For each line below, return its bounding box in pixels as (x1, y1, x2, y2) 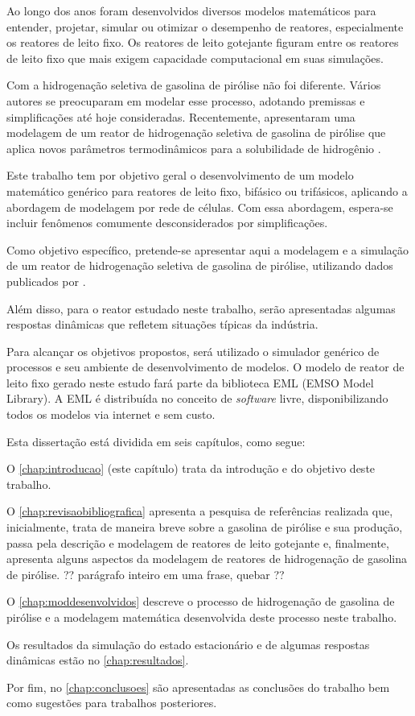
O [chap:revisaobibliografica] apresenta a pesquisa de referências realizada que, (6, 503, 393, 519)
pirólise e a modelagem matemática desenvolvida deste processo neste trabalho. (6, 609, 397, 625)
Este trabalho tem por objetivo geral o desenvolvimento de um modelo (6, 167, 354, 184)
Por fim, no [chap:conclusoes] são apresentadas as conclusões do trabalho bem (6, 678, 390, 695)
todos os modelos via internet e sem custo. (6, 406, 216, 423)
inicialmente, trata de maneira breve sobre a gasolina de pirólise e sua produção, (6, 519, 403, 536)
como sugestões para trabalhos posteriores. (6, 694, 217, 711)
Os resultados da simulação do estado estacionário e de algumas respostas (6, 635, 370, 652)
